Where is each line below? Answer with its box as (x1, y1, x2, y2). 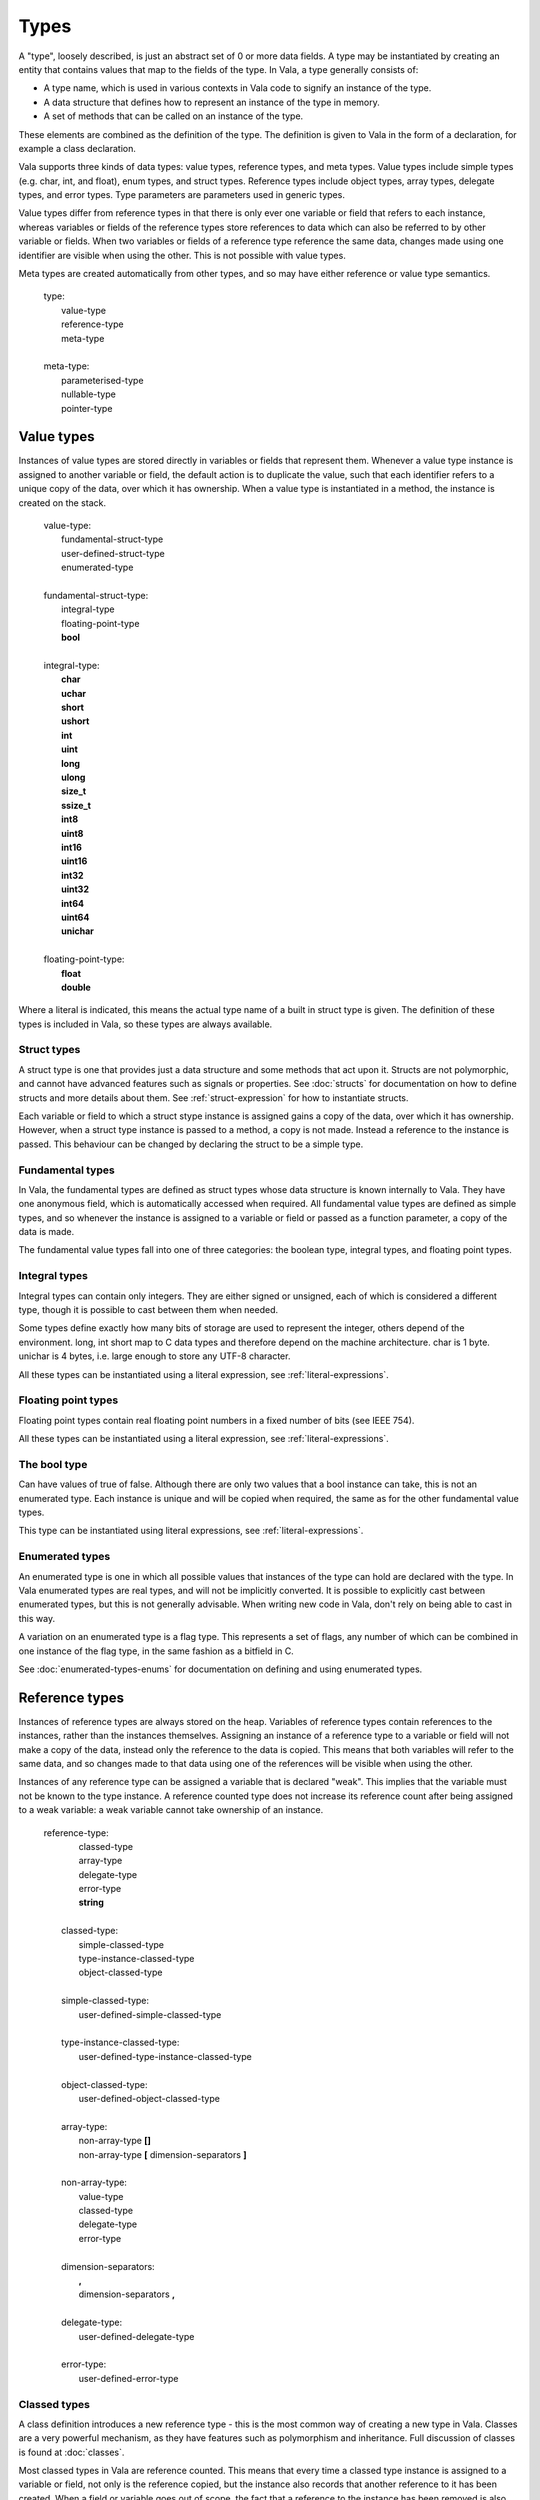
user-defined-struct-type (61, 547, 165, 559)
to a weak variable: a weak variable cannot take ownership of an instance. (18, 1804, 324, 1816)
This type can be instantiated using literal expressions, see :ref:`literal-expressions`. (18, 1525, 364, 1537)
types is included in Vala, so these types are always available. (18, 1018, 273, 1030)
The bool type (18, 1457, 88, 1471)
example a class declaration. (18, 142, 137, 154)
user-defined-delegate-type (78, 2330, 195, 2342)
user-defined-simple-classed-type (78, 2008, 222, 2020)
